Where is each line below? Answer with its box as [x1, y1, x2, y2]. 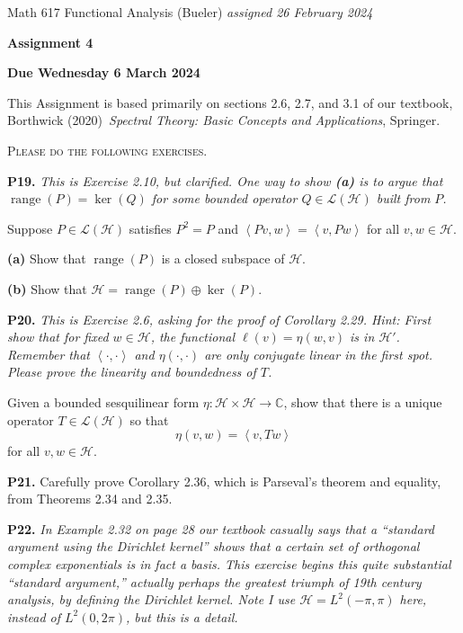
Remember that [7, 344, 90, 363]
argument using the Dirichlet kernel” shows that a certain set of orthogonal [7, 537, 420, 556]
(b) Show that [7, 279, 87, 298]
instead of [7, 607, 61, 626]
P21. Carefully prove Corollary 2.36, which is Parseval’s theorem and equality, [7, 471, 441, 490]
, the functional [150, 327, 236, 346]
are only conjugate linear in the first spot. [204, 344, 433, 363]
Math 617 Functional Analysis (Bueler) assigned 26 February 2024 [7, 3, 373, 21]
